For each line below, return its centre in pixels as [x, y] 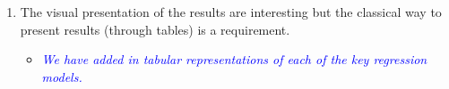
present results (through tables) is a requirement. [155, 29]
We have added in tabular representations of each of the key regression [234, 59]
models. [62, 76]
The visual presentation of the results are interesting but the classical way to [231, 12]
